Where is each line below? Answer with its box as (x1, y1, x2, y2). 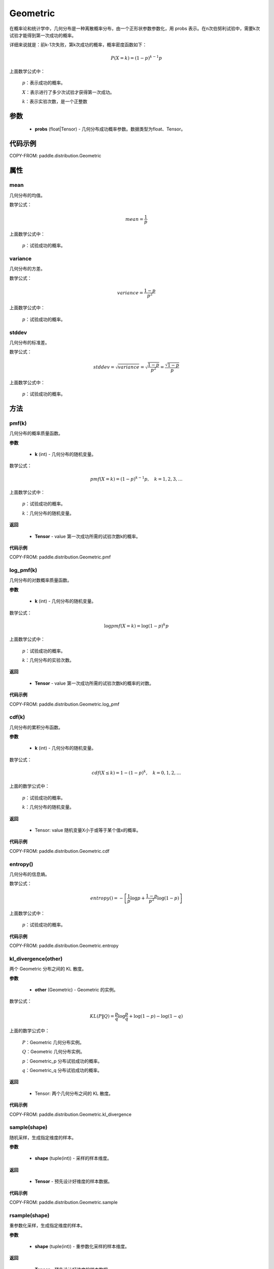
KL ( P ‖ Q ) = (89, 1013, 114, 1019)
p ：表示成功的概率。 (22, 80, 65, 86)
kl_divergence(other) (9, 955, 63, 962)
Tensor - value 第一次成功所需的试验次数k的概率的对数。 (35, 680, 154, 686)
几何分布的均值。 (9, 192, 45, 198)
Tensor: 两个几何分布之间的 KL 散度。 (35, 1090, 114, 1096)
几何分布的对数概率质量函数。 (9, 577, 72, 583)
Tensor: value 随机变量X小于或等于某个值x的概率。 (35, 827, 142, 833)
